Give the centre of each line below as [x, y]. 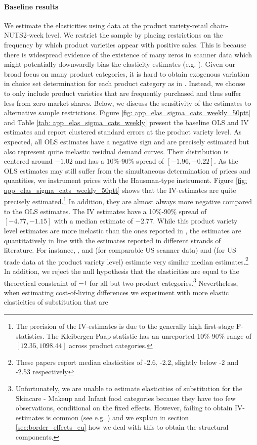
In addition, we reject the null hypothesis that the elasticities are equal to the [122, 271]
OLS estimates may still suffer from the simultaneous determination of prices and [127, 170]
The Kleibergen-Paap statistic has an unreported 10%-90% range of [149, 335]
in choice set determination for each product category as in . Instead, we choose [125, 83]
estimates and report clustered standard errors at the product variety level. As [123, 132]
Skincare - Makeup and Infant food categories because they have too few [126, 398]
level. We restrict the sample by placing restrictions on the [134, 35]
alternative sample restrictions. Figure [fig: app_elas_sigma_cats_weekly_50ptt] [127, 112]
